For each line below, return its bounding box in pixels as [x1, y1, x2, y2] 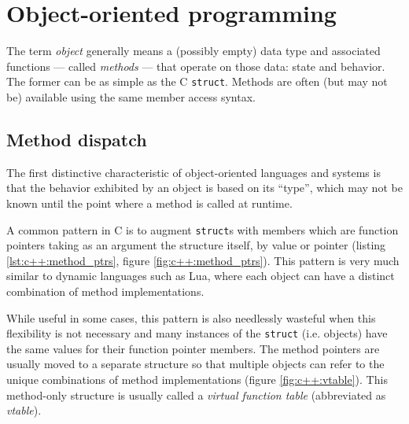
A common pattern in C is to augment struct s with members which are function [6, 221, 399, 238]
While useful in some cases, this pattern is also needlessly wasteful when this [6, 309, 376, 326]
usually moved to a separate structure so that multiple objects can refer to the [6, 356, 385, 372]
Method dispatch [6, 127, 147, 151]
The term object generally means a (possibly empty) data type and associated [6, 42, 381, 59]
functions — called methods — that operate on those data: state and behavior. [6, 57, 385, 74]
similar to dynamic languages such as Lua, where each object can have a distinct [6, 267, 395, 284]
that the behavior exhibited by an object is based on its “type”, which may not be [6, 179, 403, 196]
